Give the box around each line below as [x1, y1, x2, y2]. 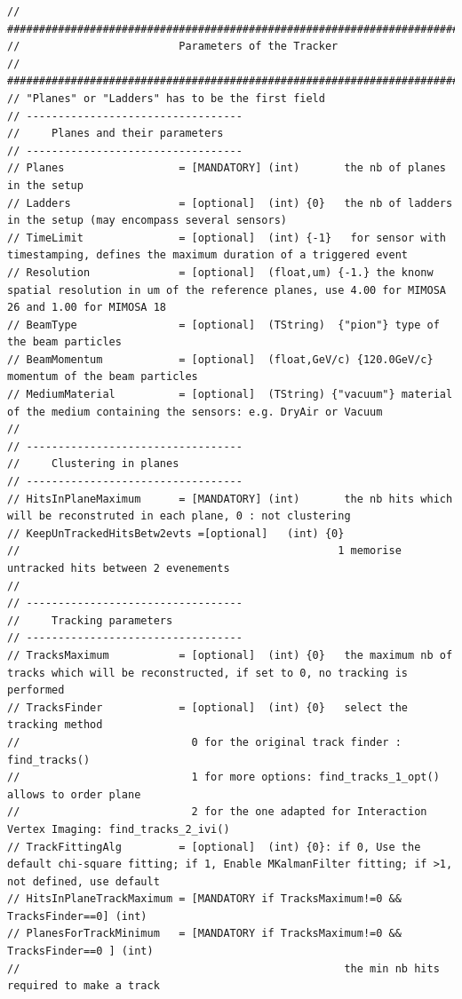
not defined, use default [7, 875, 160, 888]
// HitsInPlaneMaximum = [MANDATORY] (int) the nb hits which [7, 492, 453, 505]
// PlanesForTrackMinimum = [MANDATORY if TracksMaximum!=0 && [7, 927, 402, 940]
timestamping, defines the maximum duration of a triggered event [7, 249, 409, 262]
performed [7, 684, 65, 697]
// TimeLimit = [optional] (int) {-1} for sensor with [7, 231, 446, 244]
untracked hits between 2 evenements [7, 562, 230, 575]
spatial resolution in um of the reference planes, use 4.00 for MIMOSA [7, 283, 446, 297]
